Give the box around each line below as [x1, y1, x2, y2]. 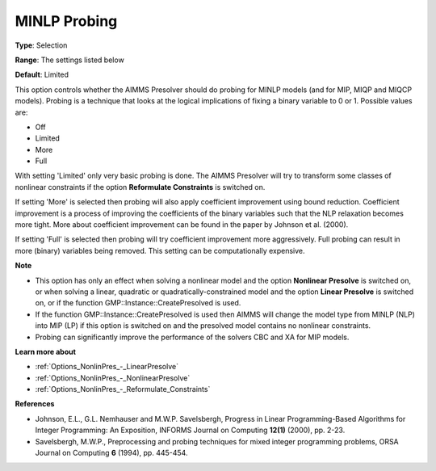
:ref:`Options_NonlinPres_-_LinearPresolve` [35, 362, 179, 372]
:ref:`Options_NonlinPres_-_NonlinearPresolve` [35, 372, 191, 383]
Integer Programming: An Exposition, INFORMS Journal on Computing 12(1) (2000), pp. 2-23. [35, 425, 346, 435]
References [15, 399, 55, 409]
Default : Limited [15, 69, 69, 80]
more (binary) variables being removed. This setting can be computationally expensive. [15, 246, 306, 255]
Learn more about [15, 347, 77, 356]
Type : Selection [15, 40, 68, 50]
